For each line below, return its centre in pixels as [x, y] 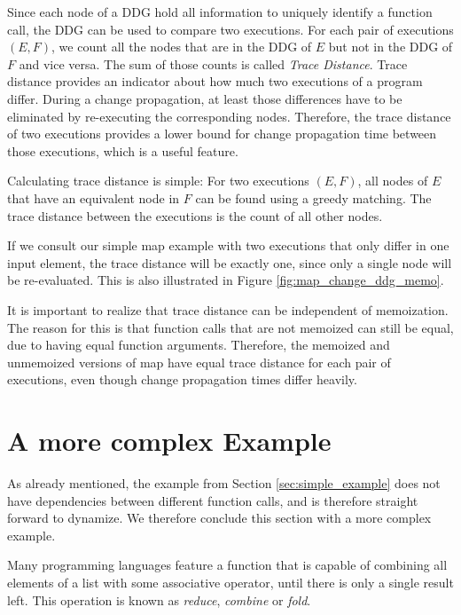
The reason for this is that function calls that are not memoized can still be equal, [230, 327]
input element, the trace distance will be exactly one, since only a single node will [230, 262]
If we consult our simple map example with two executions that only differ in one [228, 245]
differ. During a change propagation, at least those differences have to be [205, 98]
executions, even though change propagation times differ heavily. [182, 379]
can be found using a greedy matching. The [313, 197]
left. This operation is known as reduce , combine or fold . [159, 599]
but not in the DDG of [391, 47]
